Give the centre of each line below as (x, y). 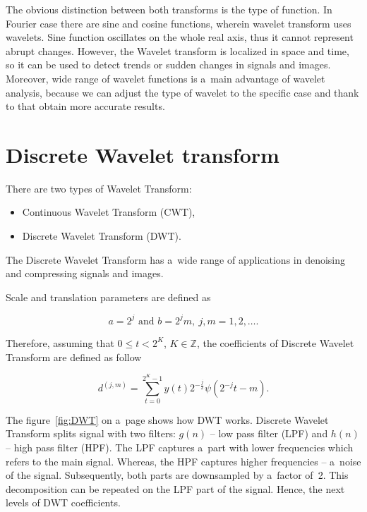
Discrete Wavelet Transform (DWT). (102, 236)
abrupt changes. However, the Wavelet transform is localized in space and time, (178, 50)
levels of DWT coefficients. (63, 502)
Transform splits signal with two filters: (91, 433)
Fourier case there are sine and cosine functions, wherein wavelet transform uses (179, 23)
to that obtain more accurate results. (85, 106)
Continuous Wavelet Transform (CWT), (109, 212)
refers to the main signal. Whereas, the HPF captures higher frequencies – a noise (183, 461)
